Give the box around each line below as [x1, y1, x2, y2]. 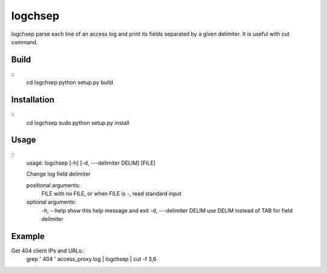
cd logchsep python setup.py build [26, 79, 113, 86]
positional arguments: [26, 182, 81, 189]
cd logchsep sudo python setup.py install [26, 119, 130, 127]
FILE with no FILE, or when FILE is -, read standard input [41, 190, 182, 197]
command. [11, 38, 38, 45]
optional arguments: [26, 199, 77, 206]
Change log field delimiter [26, 170, 91, 178]
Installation [11, 94, 54, 105]
